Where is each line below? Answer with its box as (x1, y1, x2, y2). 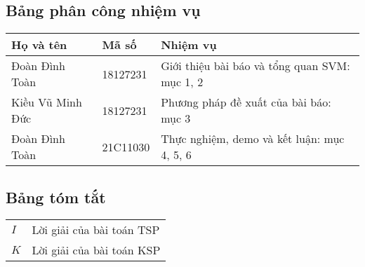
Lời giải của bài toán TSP (32, 221, 160, 238)
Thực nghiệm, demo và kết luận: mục (161, 130, 345, 147)
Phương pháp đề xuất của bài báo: (161, 94, 331, 111)
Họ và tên (11, 36, 67, 53)
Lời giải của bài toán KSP (32, 242, 161, 259)
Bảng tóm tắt (6, 186, 106, 207)
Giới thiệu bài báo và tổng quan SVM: (161, 57, 350, 74)
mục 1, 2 (161, 74, 204, 90)
